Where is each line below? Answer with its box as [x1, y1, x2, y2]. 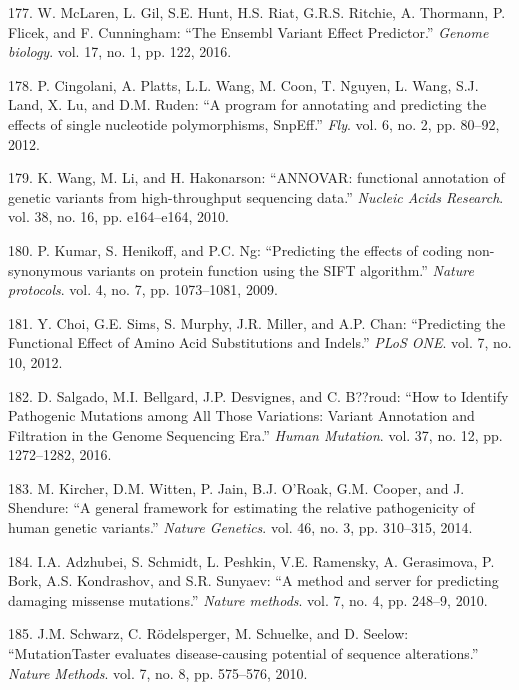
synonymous [8, 259, 83, 280]
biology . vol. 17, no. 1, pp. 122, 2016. [8, 41, 232, 62]
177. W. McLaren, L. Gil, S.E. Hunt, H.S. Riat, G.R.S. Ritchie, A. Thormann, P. [8, 2, 506, 22]
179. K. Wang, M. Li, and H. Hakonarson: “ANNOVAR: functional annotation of [8, 167, 505, 188]
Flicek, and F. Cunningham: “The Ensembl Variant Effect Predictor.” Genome [8, 21, 489, 42]
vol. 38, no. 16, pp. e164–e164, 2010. [8, 206, 229, 227]
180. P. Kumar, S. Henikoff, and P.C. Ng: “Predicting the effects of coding [8, 239, 463, 260]
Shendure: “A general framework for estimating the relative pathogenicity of [8, 497, 475, 518]
